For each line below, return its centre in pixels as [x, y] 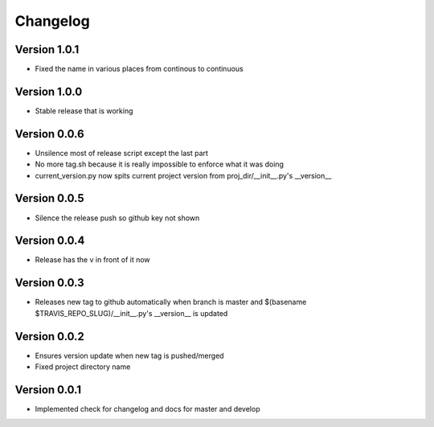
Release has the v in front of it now [92, 260]
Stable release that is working [84, 111]
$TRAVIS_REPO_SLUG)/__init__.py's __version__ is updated [131, 313]
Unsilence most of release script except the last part [122, 153]
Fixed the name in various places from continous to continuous [139, 69]
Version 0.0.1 [48, 390]
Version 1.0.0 [49, 91]
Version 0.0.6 [49, 134]
